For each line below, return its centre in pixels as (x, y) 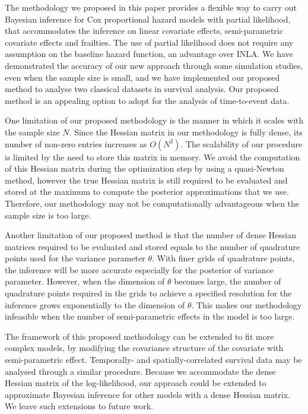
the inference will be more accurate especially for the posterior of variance (139, 269)
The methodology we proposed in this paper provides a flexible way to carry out (151, 7)
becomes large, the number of (228, 281)
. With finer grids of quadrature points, (223, 258)
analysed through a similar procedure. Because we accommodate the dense (140, 371)
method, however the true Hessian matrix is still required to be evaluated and (146, 180)
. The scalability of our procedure (242, 143)
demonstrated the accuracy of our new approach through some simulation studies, (154, 65)
